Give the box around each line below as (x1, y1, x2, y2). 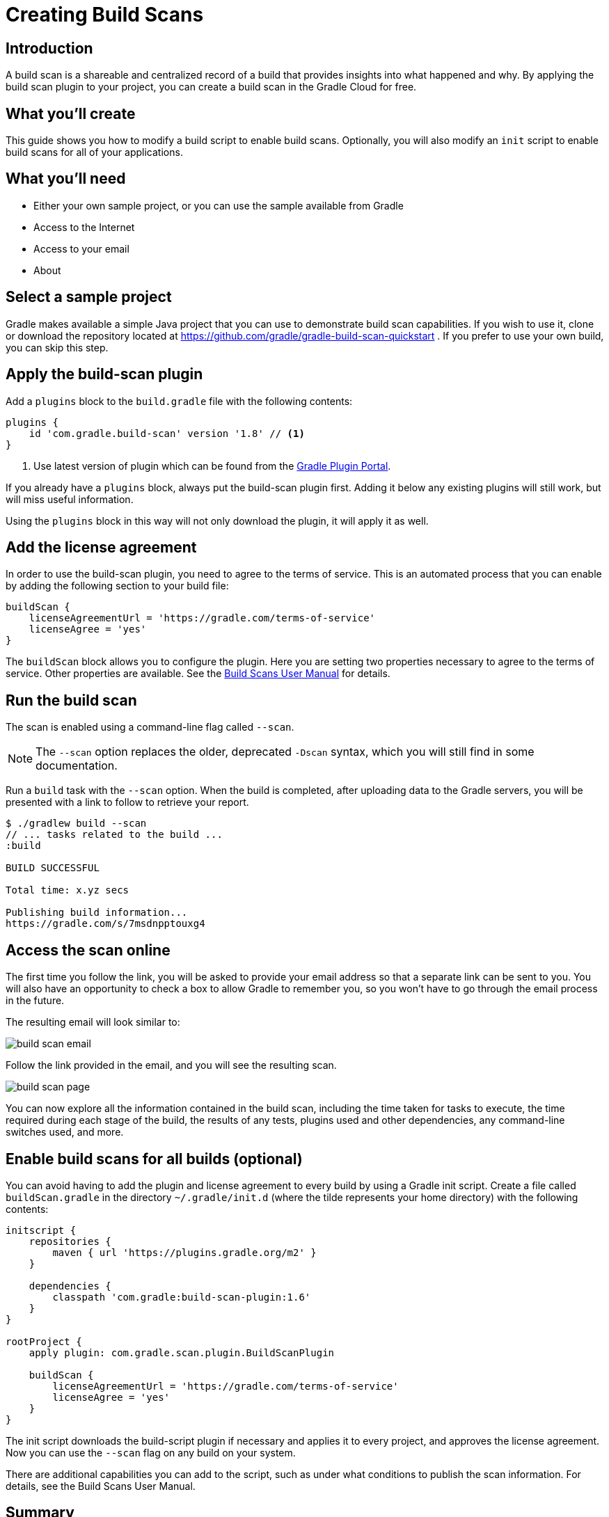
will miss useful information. (6, 493, 134, 505)
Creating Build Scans (6, 3, 204, 26)
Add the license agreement (6, 538, 197, 556)
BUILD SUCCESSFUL (6, 862, 100, 874)
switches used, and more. (6, 1126, 124, 1138)
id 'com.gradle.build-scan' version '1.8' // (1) (29, 427, 305, 439)
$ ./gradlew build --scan (6, 818, 147, 829)
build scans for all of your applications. (6, 146, 183, 159)
